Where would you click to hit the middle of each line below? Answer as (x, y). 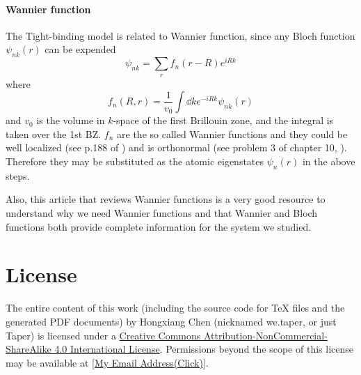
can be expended (80, 49)
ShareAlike (29, 349)
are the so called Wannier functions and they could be (232, 133)
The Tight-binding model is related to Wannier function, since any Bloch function (180, 35)
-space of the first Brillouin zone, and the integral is (223, 120)
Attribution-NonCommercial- (265, 335)
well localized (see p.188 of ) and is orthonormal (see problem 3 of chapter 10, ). (176, 147)
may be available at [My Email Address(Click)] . (107, 362)
